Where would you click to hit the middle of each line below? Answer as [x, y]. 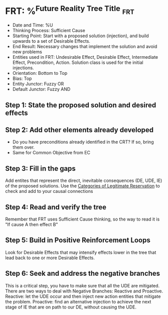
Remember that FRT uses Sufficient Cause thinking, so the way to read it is [82, 219]
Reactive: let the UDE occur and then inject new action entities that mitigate [83, 296]
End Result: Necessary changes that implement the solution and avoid [85, 47]
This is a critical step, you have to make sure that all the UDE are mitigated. [82, 285]
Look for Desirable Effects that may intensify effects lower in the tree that [81, 252]
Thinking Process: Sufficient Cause [49, 31]
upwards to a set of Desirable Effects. [51, 41]
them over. [24, 147]
